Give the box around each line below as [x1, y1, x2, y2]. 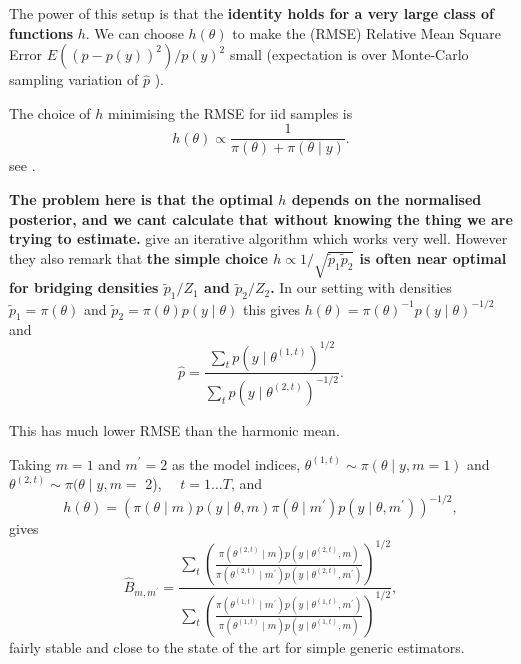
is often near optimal [359, 247, 507, 268]
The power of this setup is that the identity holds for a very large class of [9, 3, 494, 23]
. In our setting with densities [270, 277, 452, 298]
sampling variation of [9, 69, 139, 90]
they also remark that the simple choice [9, 247, 268, 268]
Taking [9, 453, 52, 474]
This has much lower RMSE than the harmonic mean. [9, 419, 340, 440]
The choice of [9, 102, 91, 123]
